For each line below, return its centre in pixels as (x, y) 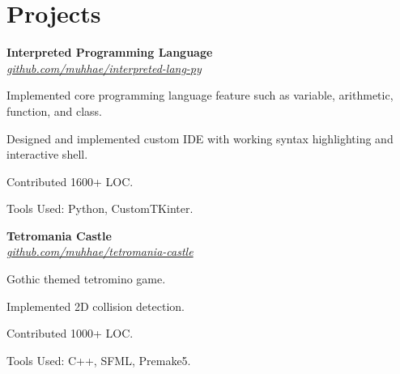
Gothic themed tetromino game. (86, 279)
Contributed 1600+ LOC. (70, 181)
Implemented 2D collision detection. (96, 306)
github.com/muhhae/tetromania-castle (100, 251)
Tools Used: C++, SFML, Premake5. (99, 360)
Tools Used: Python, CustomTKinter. (100, 208)
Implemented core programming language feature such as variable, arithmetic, (200, 95)
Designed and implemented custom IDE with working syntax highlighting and (200, 138)
